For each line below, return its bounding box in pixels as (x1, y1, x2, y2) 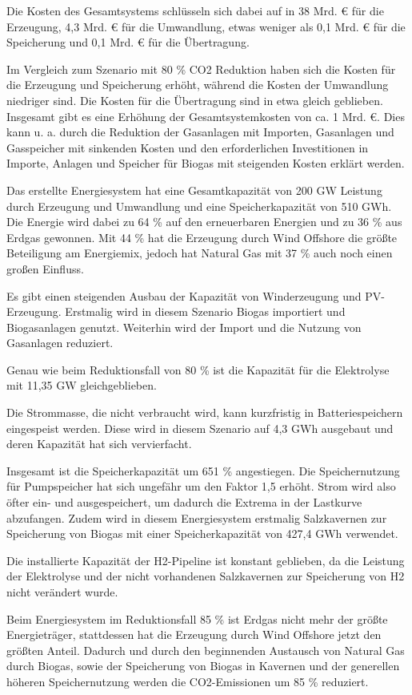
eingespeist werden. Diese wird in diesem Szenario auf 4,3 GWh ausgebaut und (6, 419, 394, 436)
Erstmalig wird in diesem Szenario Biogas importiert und (65, 303, 346, 320)
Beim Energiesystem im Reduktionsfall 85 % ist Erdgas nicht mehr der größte (6, 610, 388, 627)
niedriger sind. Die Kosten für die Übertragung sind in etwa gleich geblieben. (6, 91, 383, 108)
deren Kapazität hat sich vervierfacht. (6, 435, 192, 452)
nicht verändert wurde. (6, 584, 118, 600)
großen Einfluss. (6, 260, 84, 277)
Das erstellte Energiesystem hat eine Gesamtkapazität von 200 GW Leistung (6, 181, 382, 198)
